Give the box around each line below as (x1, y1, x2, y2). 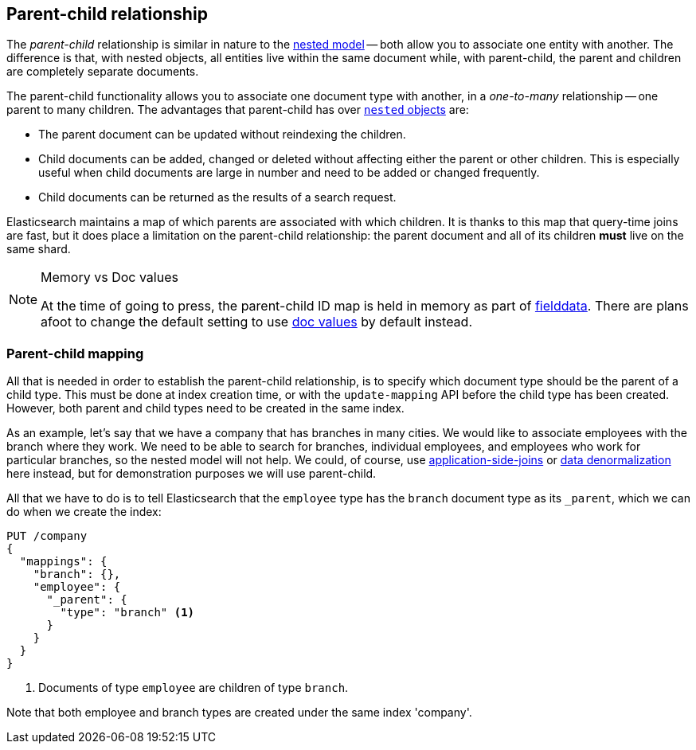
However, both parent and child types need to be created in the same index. (6, 401, 405, 416)
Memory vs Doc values (41, 269, 178, 286)
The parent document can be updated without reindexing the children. (38, 127, 406, 142)
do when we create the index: (6, 505, 162, 519)
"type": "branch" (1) (60, 606, 195, 619)
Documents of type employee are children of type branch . (38, 681, 349, 695)
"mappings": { (19, 555, 108, 568)
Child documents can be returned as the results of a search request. (38, 190, 397, 205)
